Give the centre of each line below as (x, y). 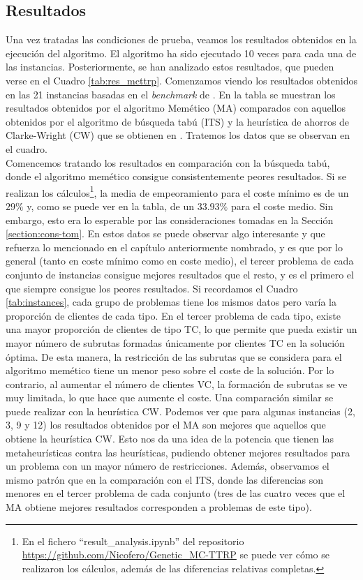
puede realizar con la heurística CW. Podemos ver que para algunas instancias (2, (180, 411)
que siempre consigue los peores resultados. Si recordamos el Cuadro (152, 288)
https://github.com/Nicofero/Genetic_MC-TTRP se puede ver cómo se (176, 555)
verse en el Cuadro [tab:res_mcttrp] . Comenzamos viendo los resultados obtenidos (181, 80)
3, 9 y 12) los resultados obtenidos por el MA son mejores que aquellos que (166, 425)
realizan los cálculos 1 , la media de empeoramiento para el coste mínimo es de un (177, 191)
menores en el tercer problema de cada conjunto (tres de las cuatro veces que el (176, 493)
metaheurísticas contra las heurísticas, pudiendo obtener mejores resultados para (178, 452)
